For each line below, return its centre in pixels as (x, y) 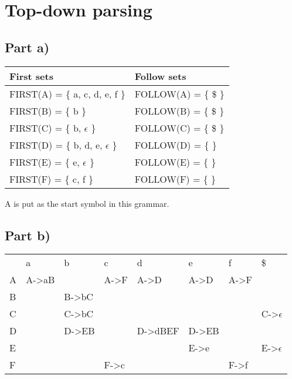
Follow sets (160, 76)
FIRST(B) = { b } (48, 110)
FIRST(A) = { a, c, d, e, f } (67, 93)
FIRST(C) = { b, (45, 128)
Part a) (27, 47)
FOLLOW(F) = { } (175, 179)
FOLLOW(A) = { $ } (179, 93)
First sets (31, 76)
